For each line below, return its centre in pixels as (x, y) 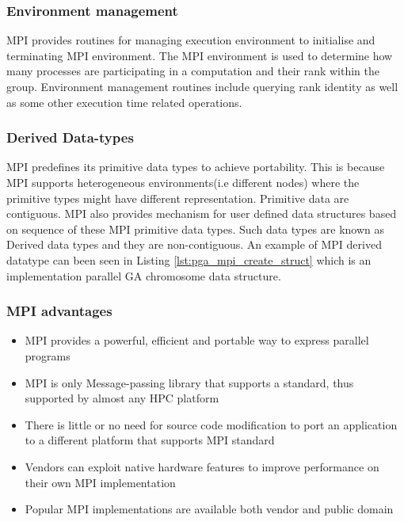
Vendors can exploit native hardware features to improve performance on (202, 466)
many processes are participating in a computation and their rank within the (193, 71)
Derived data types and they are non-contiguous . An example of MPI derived (194, 244)
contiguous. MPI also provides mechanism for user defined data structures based (202, 213)
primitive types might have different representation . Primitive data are (178, 198)
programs (48, 355)
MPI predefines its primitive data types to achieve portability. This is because (196, 167)
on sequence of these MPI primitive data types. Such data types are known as (196, 229)
